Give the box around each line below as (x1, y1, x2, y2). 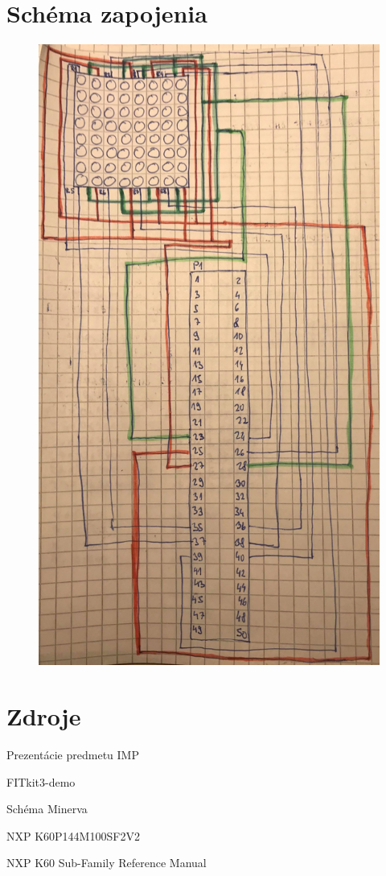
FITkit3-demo (6, 773, 76, 790)
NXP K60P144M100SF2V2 (6, 827, 140, 844)
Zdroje (6, 700, 81, 733)
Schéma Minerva (6, 800, 88, 817)
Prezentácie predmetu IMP (6, 746, 139, 763)
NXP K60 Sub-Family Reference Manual (6, 854, 207, 871)
